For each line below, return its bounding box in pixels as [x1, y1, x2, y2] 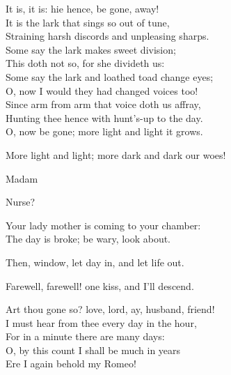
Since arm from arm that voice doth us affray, [6, 97, 201, 112]
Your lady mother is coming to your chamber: [6, 217, 201, 232]
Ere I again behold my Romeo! [6, 356, 136, 371]
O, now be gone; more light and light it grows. [6, 124, 203, 139]
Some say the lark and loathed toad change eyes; [6, 69, 214, 84]
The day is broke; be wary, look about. [6, 231, 171, 246]
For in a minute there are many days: [6, 329, 165, 344]
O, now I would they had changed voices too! [6, 83, 198, 98]
